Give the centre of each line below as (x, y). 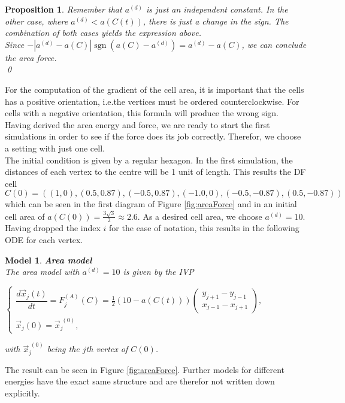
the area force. (31, 57)
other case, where (37, 21)
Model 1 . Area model (49, 260)
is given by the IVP (158, 272)
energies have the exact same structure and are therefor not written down (140, 381)
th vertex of (107, 349)
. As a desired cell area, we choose (200, 216)
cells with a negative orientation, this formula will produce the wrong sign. (142, 113)
